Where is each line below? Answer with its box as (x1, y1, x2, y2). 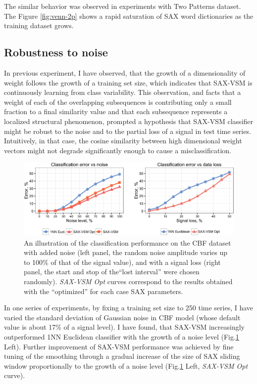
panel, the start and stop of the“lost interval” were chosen (24, 266, 200, 277)
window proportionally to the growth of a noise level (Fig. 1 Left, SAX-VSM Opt (4, 360, 248, 371)
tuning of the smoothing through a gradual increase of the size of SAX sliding (4, 351, 240, 361)
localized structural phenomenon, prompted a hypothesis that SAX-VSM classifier (4, 116, 254, 126)
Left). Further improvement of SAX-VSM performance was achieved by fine (4, 341, 234, 351)
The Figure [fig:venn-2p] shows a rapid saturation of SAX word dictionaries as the (4, 10, 254, 21)
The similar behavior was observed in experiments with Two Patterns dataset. (4, 1, 241, 11)
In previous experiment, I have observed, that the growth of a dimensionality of (4, 67, 246, 78)
